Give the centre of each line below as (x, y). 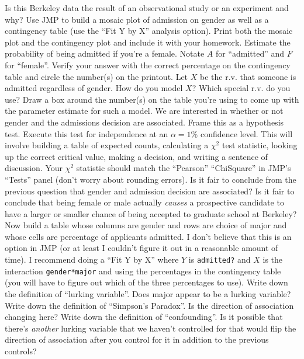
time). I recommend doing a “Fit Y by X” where (92, 259)
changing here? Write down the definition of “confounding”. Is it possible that (144, 317)
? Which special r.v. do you (241, 88)
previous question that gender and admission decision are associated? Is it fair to (150, 191)
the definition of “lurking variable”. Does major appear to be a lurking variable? (148, 293)
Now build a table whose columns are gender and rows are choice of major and (146, 225)
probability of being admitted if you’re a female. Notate (105, 53)
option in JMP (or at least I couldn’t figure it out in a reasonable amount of (141, 248)
